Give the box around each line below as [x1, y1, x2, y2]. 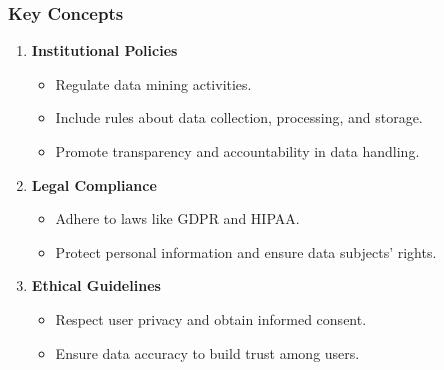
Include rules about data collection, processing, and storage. [55, 107, 423, 128]
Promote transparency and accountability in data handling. [55, 141, 420, 161]
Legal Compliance [31, 174, 157, 195]
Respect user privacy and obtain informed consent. [55, 308, 367, 329]
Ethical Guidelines [31, 275, 161, 296]
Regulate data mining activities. [55, 73, 252, 94]
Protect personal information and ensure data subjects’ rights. [55, 241, 437, 262]
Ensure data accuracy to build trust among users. [55, 342, 360, 363]
